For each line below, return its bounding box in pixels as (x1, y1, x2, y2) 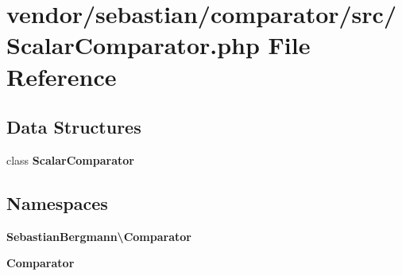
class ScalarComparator (6, 151, 134, 168)
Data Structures (6, 115, 141, 139)
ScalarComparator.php (6, 29, 260, 61)
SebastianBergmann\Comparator (6, 227, 191, 244)
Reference (6, 60, 117, 92)
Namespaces (6, 190, 108, 215)
